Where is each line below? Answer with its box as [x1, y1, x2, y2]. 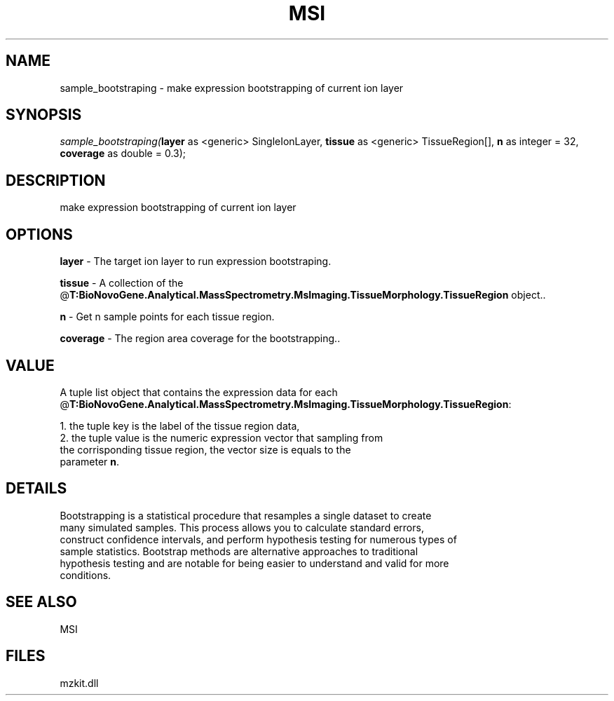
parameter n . [60, 455, 120, 468]
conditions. [60, 569, 111, 581]
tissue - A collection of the [60, 277, 184, 290]
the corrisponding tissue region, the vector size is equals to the [60, 443, 351, 456]
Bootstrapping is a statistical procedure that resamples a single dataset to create [60, 509, 432, 522]
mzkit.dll [60, 676, 99, 689]
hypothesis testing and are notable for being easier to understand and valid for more [60, 557, 449, 569]
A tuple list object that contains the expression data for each [60, 386, 338, 398]
